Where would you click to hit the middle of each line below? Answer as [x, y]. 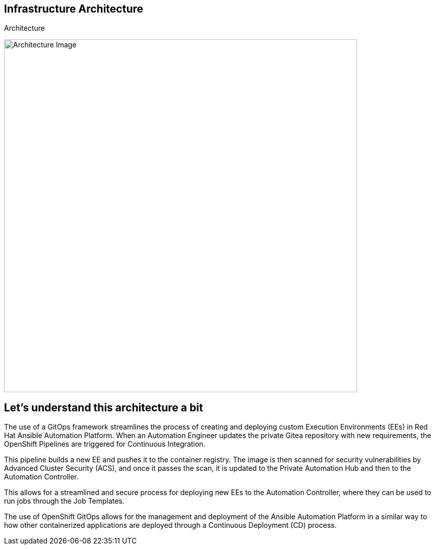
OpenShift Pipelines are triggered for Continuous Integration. [105, 444]
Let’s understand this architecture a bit [104, 407]
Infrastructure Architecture [74, 9]
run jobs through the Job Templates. [64, 501]
